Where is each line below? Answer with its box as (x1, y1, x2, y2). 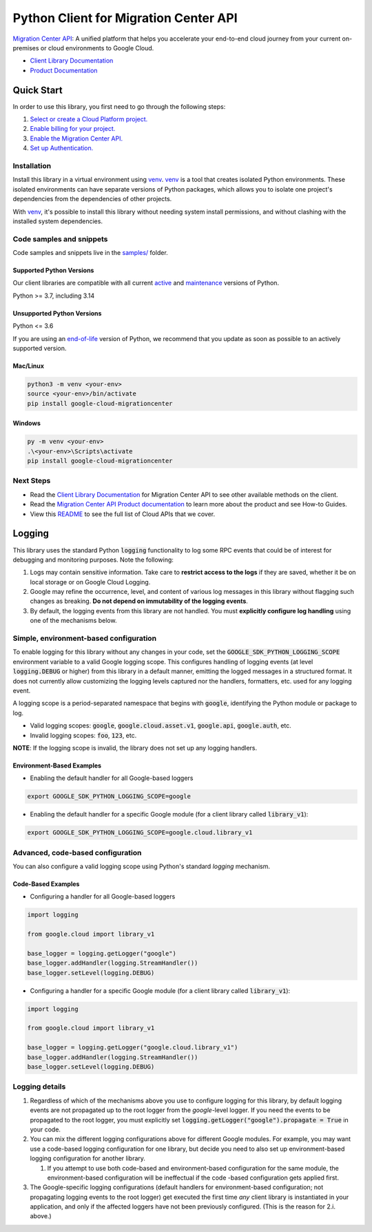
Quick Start (12, 84, 63, 96)
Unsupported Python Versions (12, 309, 102, 317)
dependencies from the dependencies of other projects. (12, 195, 172, 203)
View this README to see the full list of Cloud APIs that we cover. (30, 510, 216, 518)
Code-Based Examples (12, 880, 80, 888)
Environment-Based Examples (12, 761, 102, 770)
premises (12, 43, 39, 52)
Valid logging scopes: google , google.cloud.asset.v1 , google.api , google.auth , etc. (30, 721, 292, 730)
